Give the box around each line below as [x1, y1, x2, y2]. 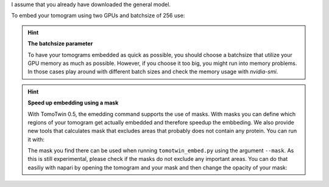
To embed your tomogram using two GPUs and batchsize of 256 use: [11, 12, 185, 19]
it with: [27, 135, 45, 143]
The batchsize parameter [27, 40, 93, 47]
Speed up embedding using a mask [27, 99, 119, 106]
